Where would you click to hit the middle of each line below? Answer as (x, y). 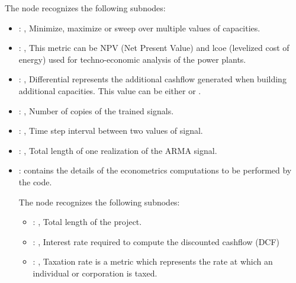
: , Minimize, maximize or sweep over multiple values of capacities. (139, 28)
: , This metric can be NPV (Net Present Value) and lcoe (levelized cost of (154, 48)
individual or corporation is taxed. (95, 273)
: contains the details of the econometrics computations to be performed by (155, 170)
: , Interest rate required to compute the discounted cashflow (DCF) (156, 241)
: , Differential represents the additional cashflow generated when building (152, 79)
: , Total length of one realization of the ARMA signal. (118, 150)
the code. (35, 181)
